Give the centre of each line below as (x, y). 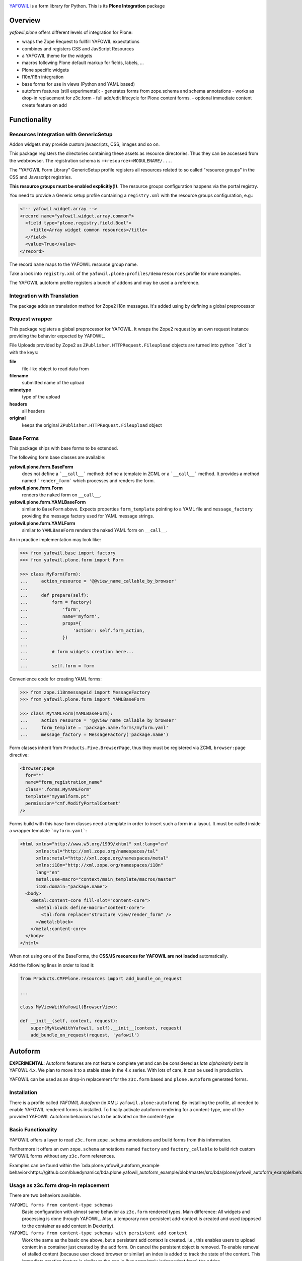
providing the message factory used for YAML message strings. (88, 516)
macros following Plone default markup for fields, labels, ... (83, 63)
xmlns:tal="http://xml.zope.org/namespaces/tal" (97, 851)
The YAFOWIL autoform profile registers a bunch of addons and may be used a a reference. (104, 283)
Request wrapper (31, 319)
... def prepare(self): (54, 595)
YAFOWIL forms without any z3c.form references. (62, 1156)
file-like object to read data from (55, 369)
